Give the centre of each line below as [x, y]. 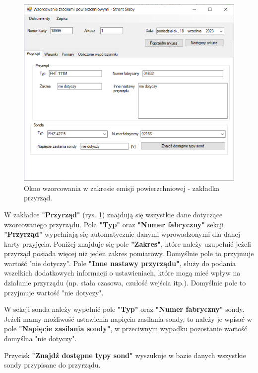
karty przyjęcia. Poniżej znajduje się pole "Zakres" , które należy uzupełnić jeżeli [128, 243]
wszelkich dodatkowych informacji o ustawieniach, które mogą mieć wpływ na [122, 273]
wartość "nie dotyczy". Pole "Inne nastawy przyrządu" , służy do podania [120, 263]
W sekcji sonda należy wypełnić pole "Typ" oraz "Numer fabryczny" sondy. [124, 309]
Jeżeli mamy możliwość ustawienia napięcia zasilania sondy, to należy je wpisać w [128, 319]
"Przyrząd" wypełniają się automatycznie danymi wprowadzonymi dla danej [122, 234]
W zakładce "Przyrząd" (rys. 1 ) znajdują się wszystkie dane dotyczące [113, 214]
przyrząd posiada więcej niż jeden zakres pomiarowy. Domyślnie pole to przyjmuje [129, 253]
